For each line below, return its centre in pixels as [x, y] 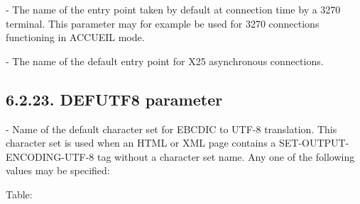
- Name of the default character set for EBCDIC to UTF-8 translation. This [171, 129]
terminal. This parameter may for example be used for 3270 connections [163, 23]
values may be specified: [58, 170]
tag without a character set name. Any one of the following [226, 156]
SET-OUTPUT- [314, 143]
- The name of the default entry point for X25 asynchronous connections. [165, 61]
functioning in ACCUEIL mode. [75, 37]
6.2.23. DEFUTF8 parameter [114, 99]
